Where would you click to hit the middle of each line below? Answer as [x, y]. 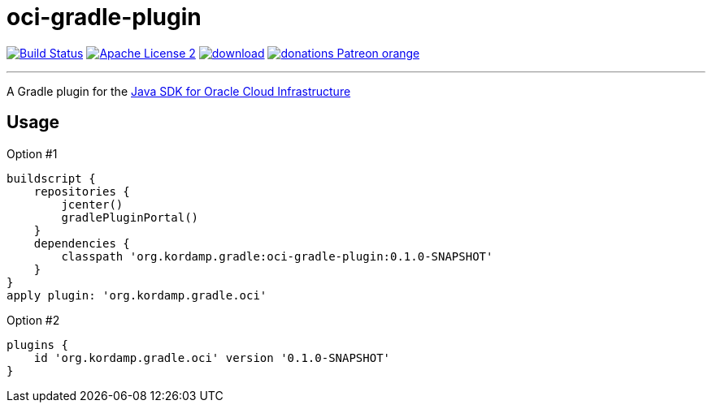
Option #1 [32, 153]
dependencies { [82, 243]
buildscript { [51, 178]
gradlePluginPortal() [130, 217]
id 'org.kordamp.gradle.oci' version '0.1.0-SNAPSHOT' [212, 357]
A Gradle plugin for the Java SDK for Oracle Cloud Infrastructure [179, 91]
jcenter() [92, 204]
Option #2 [33, 320]
